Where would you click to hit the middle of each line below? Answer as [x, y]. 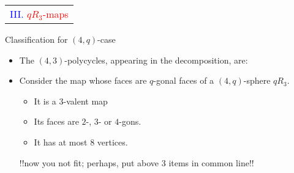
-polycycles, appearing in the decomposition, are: [156, 60]
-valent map [85, 101]
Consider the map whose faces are [83, 80]
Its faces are [56, 121]
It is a [45, 101]
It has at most [61, 142]
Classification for [36, 39]
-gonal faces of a [184, 80]
